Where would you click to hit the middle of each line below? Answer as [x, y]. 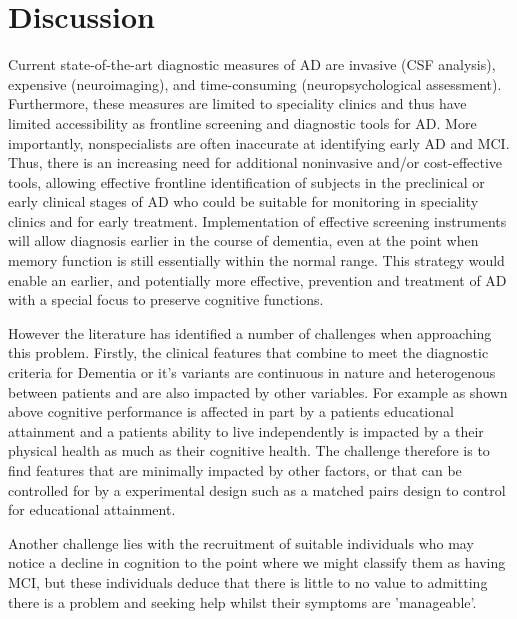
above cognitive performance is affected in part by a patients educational [231, 411]
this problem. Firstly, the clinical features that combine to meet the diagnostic [248, 352]
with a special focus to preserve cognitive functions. [166, 299]
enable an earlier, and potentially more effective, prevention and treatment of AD [257, 279]
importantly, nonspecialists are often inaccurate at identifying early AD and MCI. [259, 142]
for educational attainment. [92, 509]
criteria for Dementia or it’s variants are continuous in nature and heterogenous [252, 372]
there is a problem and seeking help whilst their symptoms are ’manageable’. [242, 601]
